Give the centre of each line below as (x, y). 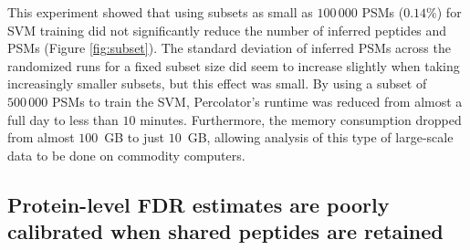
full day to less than (63, 119)
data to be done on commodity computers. (126, 155)
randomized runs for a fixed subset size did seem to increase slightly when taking (234, 65)
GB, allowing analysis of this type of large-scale (320, 137)
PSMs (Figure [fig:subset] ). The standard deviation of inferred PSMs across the (229, 48)
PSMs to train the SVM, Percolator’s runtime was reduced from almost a (257, 101)
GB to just (134, 137)
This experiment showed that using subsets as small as (160, 12)
